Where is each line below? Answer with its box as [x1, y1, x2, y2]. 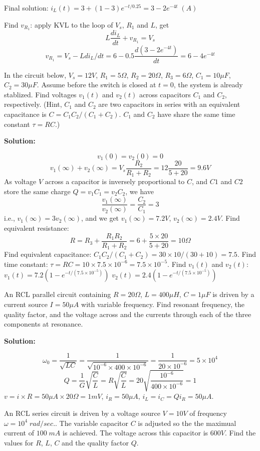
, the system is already [173, 79, 243, 90]
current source [4, 298, 48, 309]
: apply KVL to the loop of [30, 19, 113, 30]
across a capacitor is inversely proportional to [45, 176, 185, 187]
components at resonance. [4, 319, 83, 329]
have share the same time [157, 108, 235, 119]
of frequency [189, 407, 227, 418]
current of [4, 427, 34, 438]
